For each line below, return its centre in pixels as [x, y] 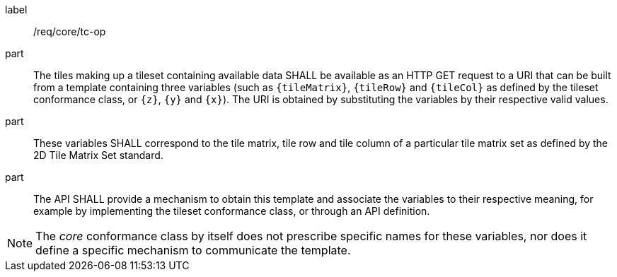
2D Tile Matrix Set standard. [98, 155]
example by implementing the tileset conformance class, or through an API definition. [232, 211]
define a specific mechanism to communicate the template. [193, 250]
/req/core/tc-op [70, 31]
